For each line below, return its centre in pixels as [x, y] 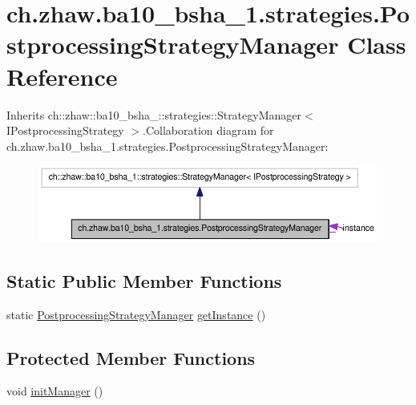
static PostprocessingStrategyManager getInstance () [136, 314]
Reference [62, 76]
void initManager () [55, 391]
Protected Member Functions [131, 357]
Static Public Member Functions [144, 280]
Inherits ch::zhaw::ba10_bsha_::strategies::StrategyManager [154, 114]
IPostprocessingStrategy [65, 130]
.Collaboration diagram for [208, 130]
